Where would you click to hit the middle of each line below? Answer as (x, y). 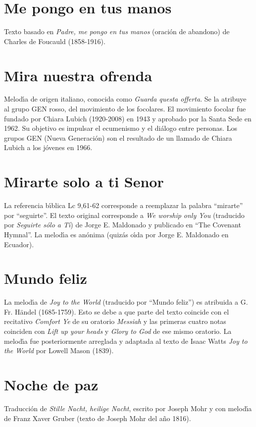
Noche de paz (51, 384)
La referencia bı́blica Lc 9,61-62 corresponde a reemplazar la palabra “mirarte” (124, 205)
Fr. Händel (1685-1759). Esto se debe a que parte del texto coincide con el (117, 311)
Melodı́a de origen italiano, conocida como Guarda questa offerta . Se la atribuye (125, 99)
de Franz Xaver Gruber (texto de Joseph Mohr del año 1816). (98, 418)
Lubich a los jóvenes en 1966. (48, 147)
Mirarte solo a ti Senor (84, 182)
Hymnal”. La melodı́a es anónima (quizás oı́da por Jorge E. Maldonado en (116, 234)
